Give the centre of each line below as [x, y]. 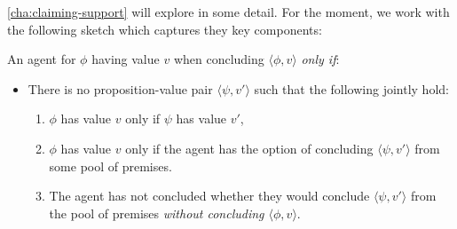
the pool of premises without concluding [157, 213]
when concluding [219, 59]
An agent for [42, 59]
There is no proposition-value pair [120, 88]
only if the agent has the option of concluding [249, 148]
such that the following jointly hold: [351, 88]
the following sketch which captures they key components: [165, 29]
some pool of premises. [110, 166]
